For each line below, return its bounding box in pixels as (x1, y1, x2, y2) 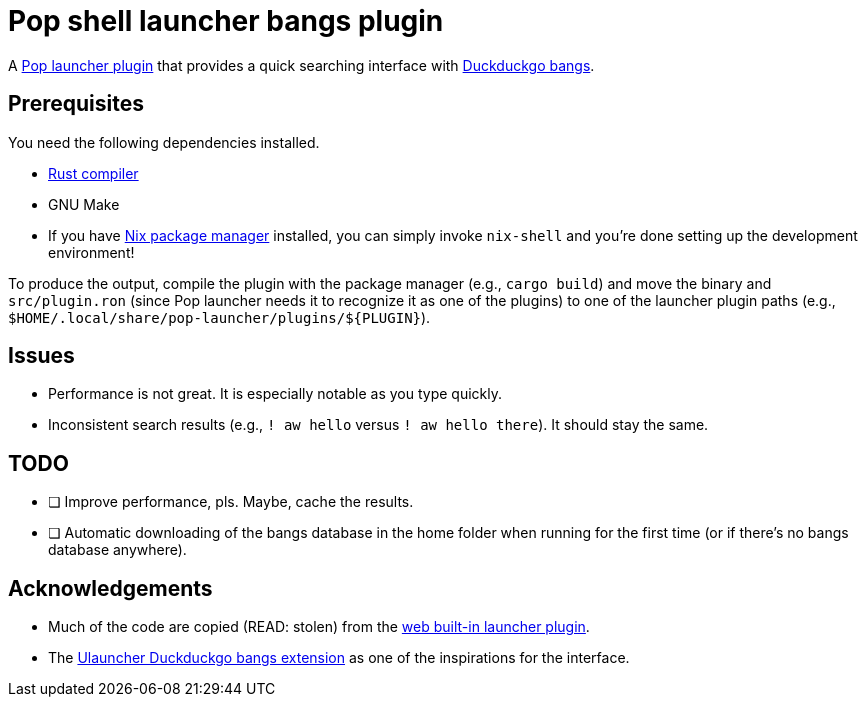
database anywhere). (48, 541, 187, 559)
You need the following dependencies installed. (8, 133, 320, 151)
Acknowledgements (8, 575, 213, 601)
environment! (48, 243, 135, 261)
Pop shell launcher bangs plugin (8, 4, 444, 38)
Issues (8, 343, 75, 369)
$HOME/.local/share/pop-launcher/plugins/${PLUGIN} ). (8, 308, 431, 326)
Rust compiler (48, 164, 139, 182)
